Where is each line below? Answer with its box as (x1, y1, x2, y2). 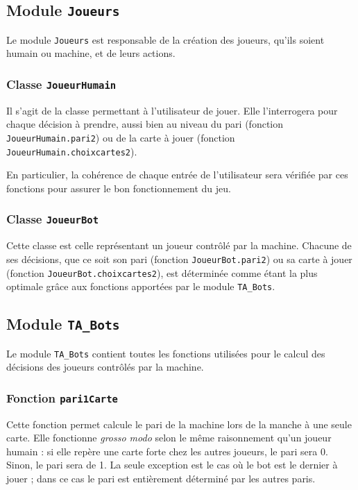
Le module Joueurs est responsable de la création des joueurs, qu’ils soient (6, 32, 325, 47)
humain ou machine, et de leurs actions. (6, 46, 176, 60)
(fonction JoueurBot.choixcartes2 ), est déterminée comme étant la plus (6, 265, 318, 280)
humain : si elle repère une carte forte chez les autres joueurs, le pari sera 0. (6, 443, 328, 458)
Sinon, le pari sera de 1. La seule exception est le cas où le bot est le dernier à (6, 457, 338, 472)
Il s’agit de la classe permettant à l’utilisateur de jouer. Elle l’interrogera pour (6, 103, 338, 117)
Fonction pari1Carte (6, 389, 118, 406)
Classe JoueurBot (6, 210, 99, 228)
